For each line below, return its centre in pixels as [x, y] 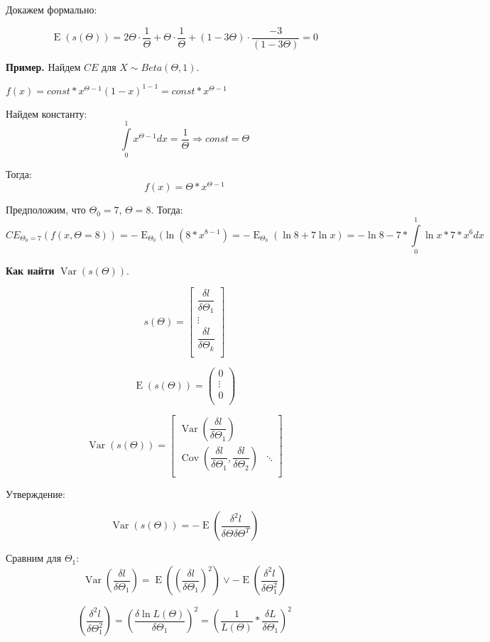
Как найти [30, 270]
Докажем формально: [51, 9]
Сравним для [34, 558]
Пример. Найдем [43, 66]
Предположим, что [46, 210]
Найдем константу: [47, 113]
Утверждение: [36, 493]
